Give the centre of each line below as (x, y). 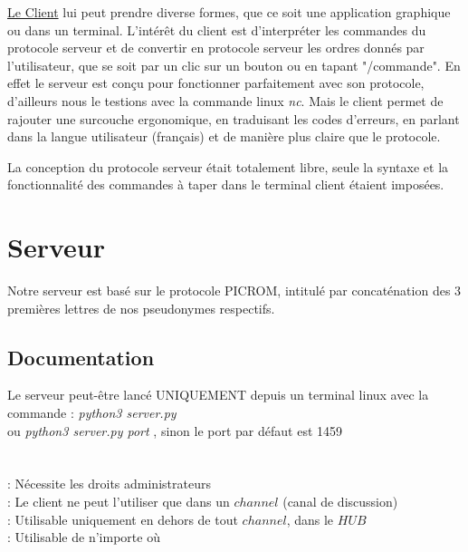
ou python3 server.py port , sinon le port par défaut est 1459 (175, 430)
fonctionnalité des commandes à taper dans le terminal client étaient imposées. (226, 184)
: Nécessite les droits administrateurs (109, 484)
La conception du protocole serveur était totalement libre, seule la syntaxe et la (228, 166)
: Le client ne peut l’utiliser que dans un (119, 502)
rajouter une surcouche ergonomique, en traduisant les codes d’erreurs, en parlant (234, 118)
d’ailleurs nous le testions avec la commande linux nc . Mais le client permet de (225, 100)
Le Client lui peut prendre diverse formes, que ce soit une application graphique (229, 12)
